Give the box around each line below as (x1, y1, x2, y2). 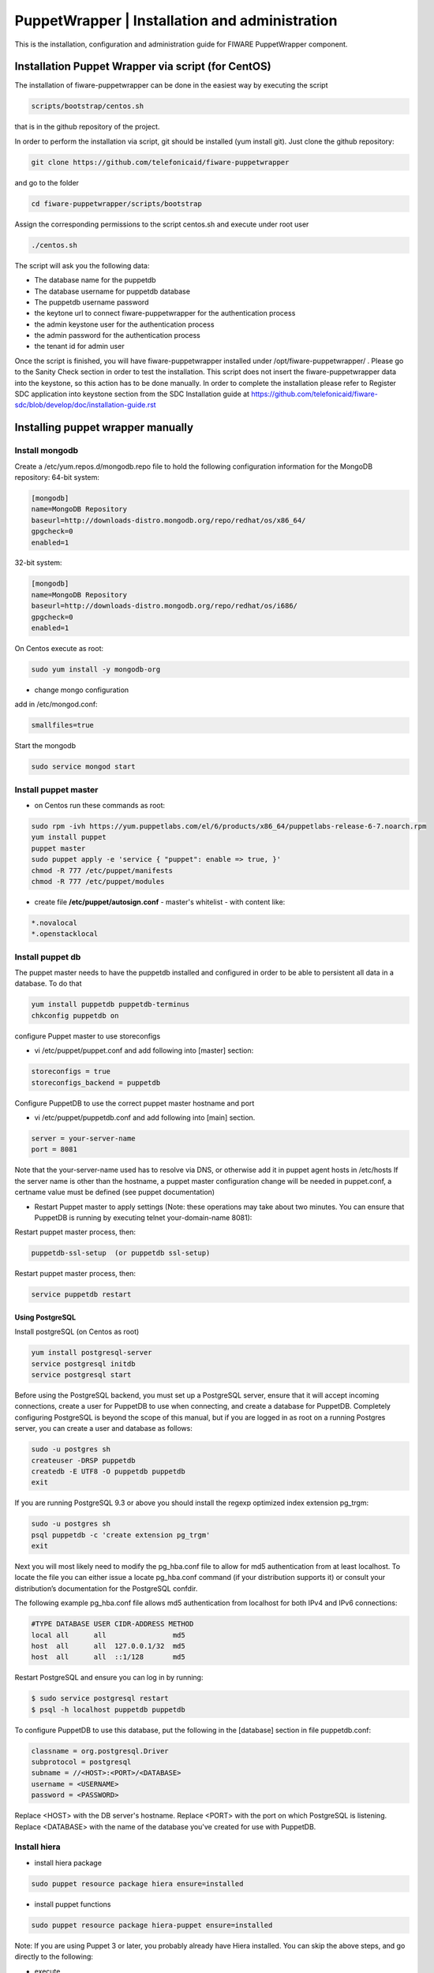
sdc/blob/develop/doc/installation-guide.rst (14, 400, 157, 410)
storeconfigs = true (31, 1067, 110, 1076)
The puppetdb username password (34, 297, 149, 307)
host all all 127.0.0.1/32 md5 (31, 1642, 185, 1650)
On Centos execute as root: (14, 644, 104, 653)
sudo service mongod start (31, 762, 136, 771)
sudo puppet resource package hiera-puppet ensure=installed (31, 1920, 273, 1930)
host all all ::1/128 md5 (31, 1653, 185, 1661)
